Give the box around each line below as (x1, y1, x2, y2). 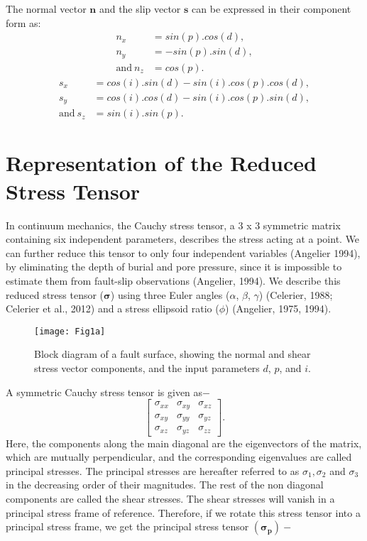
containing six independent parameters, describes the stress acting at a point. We (6, 231, 360, 246)
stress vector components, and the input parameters (34, 361, 260, 375)
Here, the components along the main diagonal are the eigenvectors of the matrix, (6, 435, 362, 450)
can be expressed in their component (192, 1, 351, 16)
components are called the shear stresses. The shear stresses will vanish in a (6, 491, 335, 506)
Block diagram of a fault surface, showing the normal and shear (34, 346, 311, 361)
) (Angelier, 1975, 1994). (225, 301, 332, 316)
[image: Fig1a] (34, 326, 106, 337)
